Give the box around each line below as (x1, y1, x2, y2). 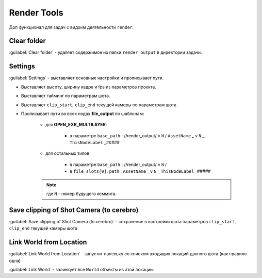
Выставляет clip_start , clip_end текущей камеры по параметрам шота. (21, 102, 178, 108)
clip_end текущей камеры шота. (9, 226, 79, 231)
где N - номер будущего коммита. (46, 191, 116, 196)
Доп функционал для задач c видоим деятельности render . (9, 24, 134, 30)
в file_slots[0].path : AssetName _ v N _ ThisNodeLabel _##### (69, 168, 211, 174)
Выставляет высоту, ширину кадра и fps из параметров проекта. (21, 84, 156, 90)
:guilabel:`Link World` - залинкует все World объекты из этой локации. (9, 267, 154, 273)
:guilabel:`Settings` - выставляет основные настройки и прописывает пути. (9, 75, 164, 81)
